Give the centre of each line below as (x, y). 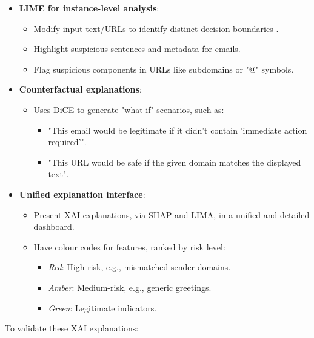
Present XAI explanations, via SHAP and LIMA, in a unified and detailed (172, 214)
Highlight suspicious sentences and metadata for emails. (137, 49)
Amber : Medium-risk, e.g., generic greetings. (130, 287)
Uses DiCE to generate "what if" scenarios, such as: (129, 109)
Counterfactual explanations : (80, 89)
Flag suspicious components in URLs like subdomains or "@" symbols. (164, 69)
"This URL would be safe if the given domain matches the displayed (175, 162)
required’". (67, 142)
